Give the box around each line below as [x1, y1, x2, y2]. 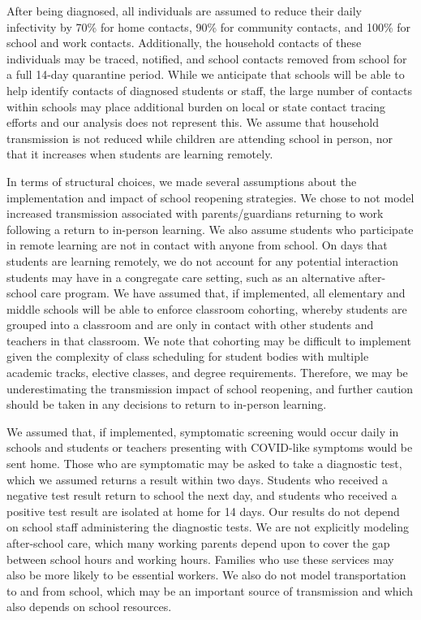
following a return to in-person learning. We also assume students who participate [6, 220, 414, 237]
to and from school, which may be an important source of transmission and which [6, 582, 414, 599]
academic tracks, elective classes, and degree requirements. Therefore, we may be [6, 364, 408, 381]
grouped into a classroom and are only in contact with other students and [6, 316, 374, 333]
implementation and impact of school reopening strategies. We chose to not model [6, 189, 415, 206]
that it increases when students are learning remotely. [6, 145, 273, 163]
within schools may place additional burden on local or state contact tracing [6, 98, 386, 115]
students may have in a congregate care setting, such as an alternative [6, 268, 355, 285]
